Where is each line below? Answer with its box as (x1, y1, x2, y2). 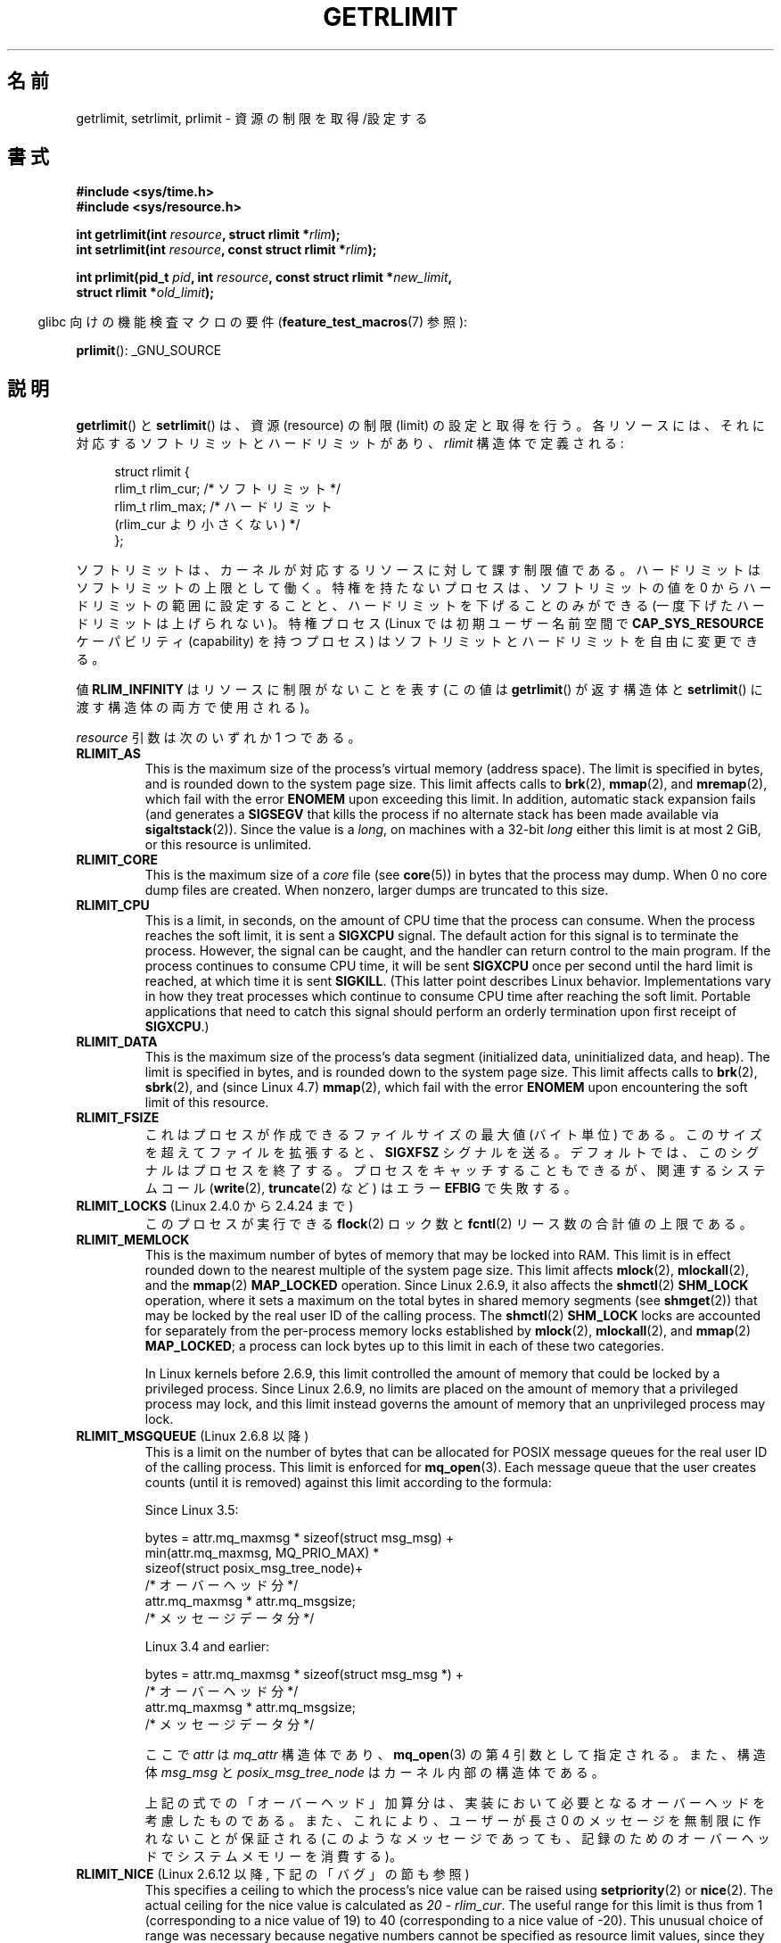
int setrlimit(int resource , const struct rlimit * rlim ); (76, 242, 377, 258)
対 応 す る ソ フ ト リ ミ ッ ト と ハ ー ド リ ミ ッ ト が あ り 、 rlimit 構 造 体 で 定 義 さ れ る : (76, 435, 624, 451)
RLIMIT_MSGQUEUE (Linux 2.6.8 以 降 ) (76, 1428, 309, 1444)
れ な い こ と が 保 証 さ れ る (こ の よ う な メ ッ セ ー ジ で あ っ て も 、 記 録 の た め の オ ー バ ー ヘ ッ (144, 1831, 770, 1847)
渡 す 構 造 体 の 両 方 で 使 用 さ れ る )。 (76, 699, 317, 715)
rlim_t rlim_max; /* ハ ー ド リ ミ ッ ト (114, 499, 333, 515)
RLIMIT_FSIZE (76, 1110, 160, 1126)
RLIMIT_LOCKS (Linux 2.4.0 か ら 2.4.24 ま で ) (76, 1198, 354, 1214)
